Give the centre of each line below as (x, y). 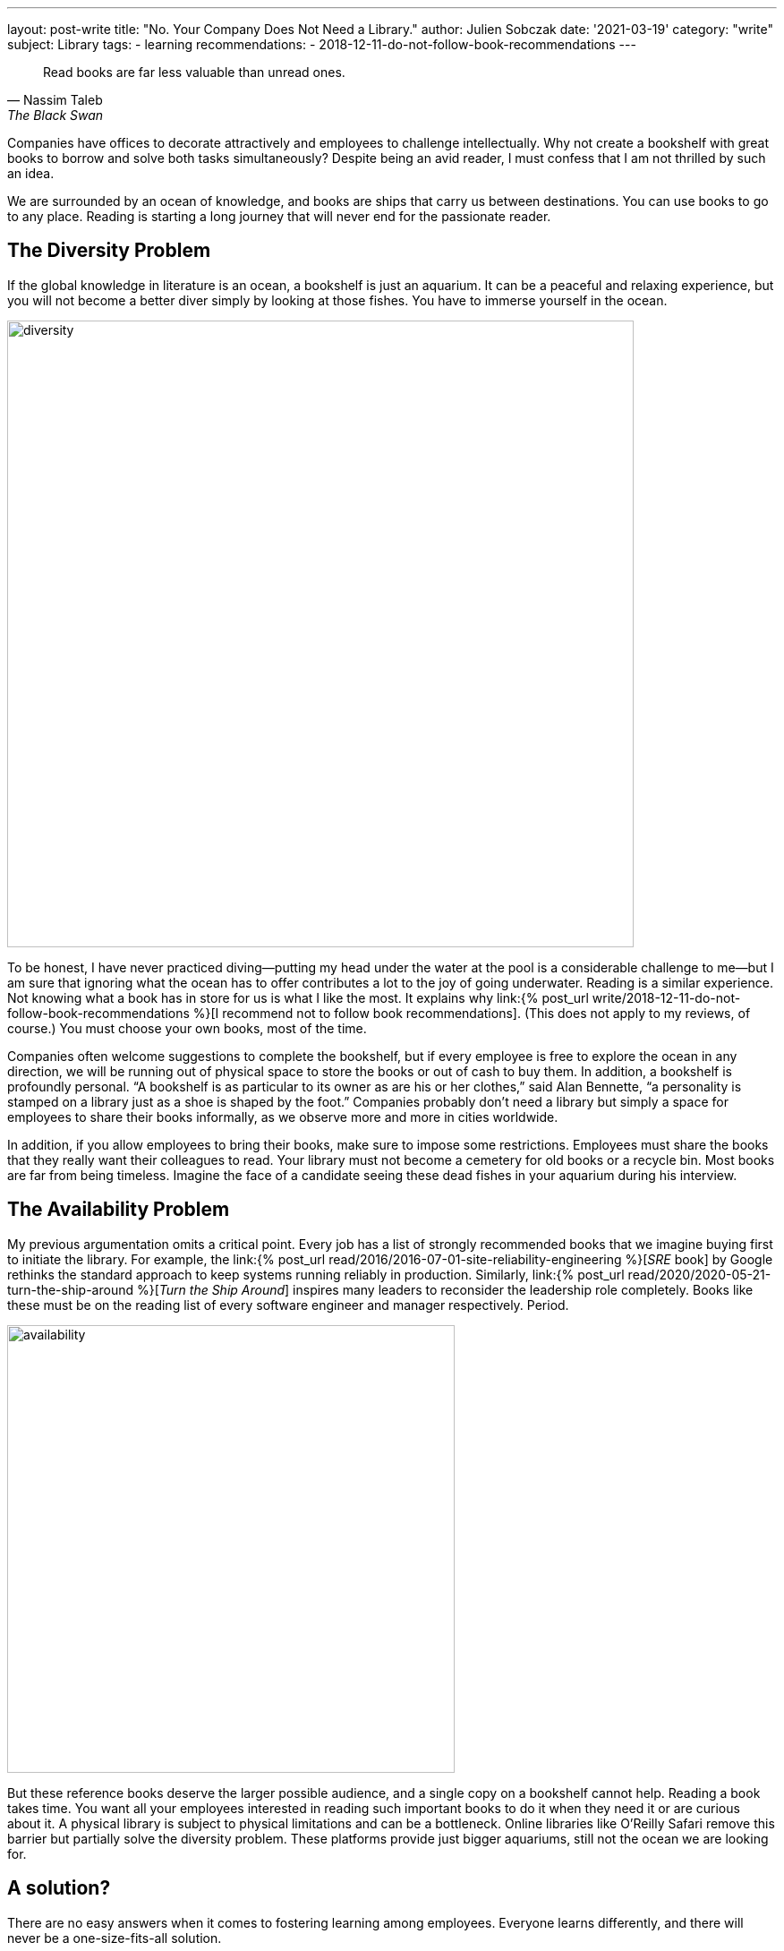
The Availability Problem (119, 1210)
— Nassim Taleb (55, 100)
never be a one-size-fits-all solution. (115, 1938)
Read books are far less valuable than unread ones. (194, 72)
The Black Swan (55, 115)
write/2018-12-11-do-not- (666, 997)
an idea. (31, 173)
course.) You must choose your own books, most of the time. (187, 1028)
